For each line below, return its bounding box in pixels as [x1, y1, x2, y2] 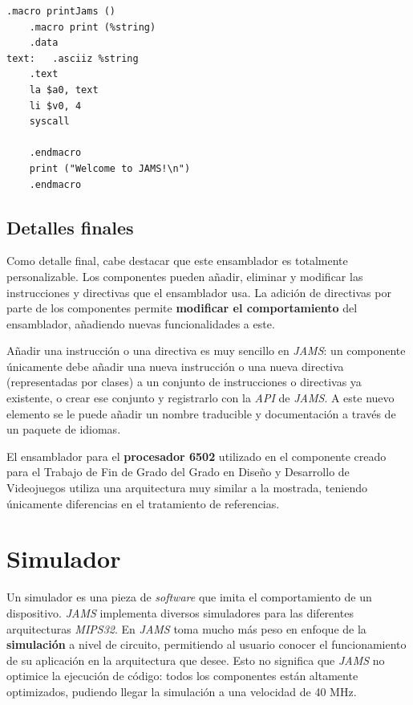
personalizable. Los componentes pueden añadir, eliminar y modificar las [6, 267, 363, 284]
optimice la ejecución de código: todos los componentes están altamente [6, 667, 358, 684]
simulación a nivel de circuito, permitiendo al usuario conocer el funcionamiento [6, 636, 407, 653]
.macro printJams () [6, 6, 116, 17]
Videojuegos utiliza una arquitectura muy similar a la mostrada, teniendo [6, 479, 367, 496]
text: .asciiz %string [6, 52, 139, 64]
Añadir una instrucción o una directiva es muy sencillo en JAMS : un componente [6, 342, 406, 359]
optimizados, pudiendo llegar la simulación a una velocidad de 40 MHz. [6, 683, 357, 699]
